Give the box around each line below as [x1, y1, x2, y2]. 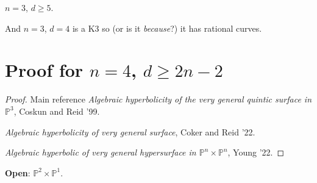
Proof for [5, 57, 84, 82]
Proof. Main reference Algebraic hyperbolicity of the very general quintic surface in [5, 93, 312, 106]
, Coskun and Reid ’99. [13, 104, 100, 117]
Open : [5, 166, 30, 179]
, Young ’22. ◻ [227, 146, 285, 159]
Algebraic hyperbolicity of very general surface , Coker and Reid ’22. [5, 125, 255, 138]
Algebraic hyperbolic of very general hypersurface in [5, 146, 196, 159]
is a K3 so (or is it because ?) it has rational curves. [72, 21, 262, 34]
